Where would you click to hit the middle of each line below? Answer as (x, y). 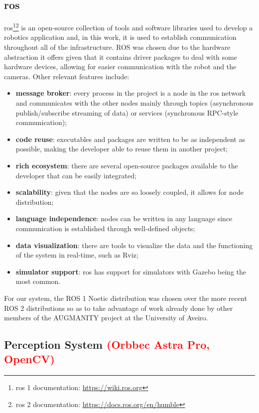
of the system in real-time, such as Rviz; (77, 255)
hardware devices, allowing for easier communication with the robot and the (120, 67)
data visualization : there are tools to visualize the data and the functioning (134, 245)
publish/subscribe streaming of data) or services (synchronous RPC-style (127, 112)
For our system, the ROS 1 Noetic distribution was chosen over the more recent (126, 298)
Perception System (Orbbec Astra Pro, (107, 344)
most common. (38, 281)
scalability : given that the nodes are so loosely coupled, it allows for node (130, 192)
